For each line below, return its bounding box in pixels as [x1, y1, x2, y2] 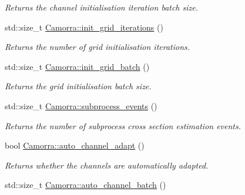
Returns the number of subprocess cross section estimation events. [5, 119, 241, 132]
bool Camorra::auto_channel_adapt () [5, 139, 145, 152]
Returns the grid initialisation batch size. [5, 80, 152, 92]
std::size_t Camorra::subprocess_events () [5, 99, 157, 112]
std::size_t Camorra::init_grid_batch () [5, 60, 150, 72]
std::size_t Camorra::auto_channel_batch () [5, 179, 166, 191]
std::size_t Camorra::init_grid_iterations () [5, 21, 163, 33]
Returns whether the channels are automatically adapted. [5, 159, 209, 171]
